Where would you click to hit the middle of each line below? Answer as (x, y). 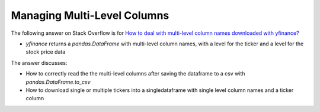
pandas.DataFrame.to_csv (58, 82)
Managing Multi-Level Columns (90, 15)
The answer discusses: (39, 62)
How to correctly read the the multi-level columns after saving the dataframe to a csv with (135, 74)
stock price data (46, 52)
